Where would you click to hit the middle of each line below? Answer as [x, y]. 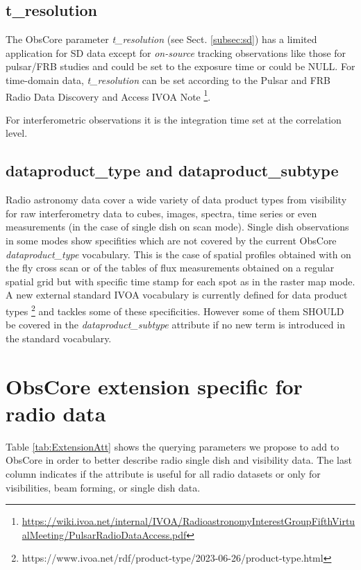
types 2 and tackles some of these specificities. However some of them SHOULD [175, 310]
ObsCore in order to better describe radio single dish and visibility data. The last [179, 460]
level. [17, 133]
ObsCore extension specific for [154, 386]
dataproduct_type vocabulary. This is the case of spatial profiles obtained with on [178, 254]
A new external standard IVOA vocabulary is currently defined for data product [177, 295]
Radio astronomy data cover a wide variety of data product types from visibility [176, 200]
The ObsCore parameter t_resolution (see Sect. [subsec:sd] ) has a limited [161, 39]
